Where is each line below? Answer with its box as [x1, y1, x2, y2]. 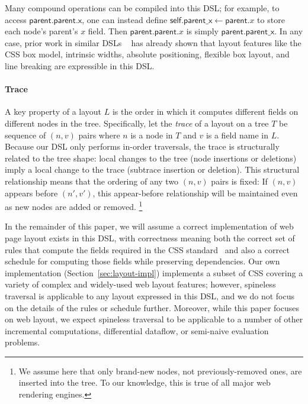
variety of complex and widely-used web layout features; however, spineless [5, 278, 276, 290]
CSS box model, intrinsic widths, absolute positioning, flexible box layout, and [5, 48, 290, 60]
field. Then [88, 25, 127, 37]
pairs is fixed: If [211, 174, 268, 187]
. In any [274, 25, 303, 37]
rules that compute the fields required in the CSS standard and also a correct [5, 243, 290, 256]
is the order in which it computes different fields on [112, 105, 299, 118]
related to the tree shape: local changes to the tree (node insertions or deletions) [5, 151, 297, 164]
